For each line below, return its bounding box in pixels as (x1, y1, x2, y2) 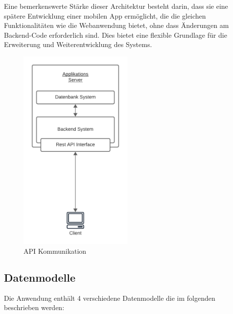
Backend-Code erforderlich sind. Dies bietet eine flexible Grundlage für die (4, 29, 227, 40)
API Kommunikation (23, 245, 87, 256)
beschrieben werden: (4, 302, 65, 313)
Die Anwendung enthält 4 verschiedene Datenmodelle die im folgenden (4, 292, 215, 303)
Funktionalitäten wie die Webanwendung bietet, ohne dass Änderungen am (4, 20, 229, 30)
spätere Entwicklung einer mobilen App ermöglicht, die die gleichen (4, 10, 206, 21)
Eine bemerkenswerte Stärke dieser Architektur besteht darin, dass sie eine (4, 1, 228, 11)
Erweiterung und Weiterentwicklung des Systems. (4, 39, 152, 49)
